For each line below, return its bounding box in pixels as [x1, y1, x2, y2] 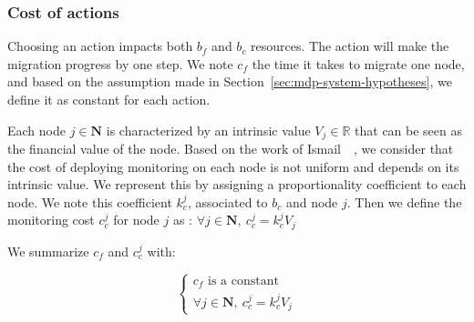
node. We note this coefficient [7, 192, 172, 211]
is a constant [208, 274, 279, 287]
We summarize [7, 241, 89, 260]
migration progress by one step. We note [7, 54, 233, 73]
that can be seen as [355, 120, 463, 139]
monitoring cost [7, 210, 95, 229]
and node [285, 192, 338, 211]
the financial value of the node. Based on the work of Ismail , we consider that [7, 139, 454, 158]
